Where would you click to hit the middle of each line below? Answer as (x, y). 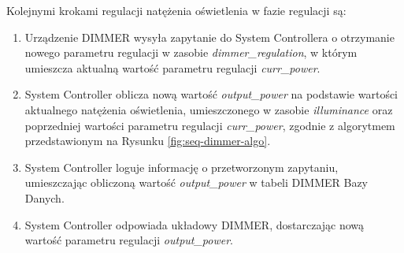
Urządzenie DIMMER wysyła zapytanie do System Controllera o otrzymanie (209, 37)
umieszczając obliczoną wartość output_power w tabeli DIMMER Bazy (196, 182)
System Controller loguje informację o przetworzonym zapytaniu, (182, 167)
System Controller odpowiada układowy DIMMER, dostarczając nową (195, 224)
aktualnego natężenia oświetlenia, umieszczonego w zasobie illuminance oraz (209, 109)
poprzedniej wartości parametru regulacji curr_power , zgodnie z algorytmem (210, 125)
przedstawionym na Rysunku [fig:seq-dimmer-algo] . (148, 141)
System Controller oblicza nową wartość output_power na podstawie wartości (211, 94)
